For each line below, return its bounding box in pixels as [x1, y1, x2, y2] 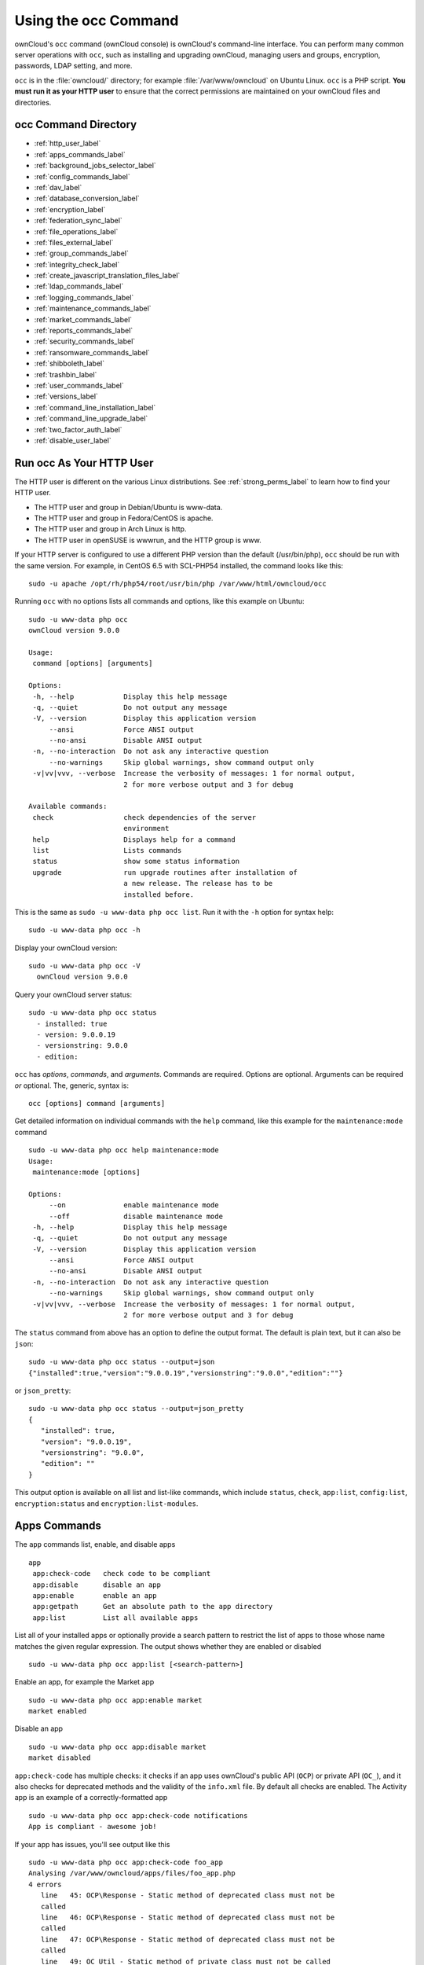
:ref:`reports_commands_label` [34, 326, 133, 336]
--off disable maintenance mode [49, 1211, 224, 1221]
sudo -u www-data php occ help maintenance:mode [28, 1146, 219, 1155]
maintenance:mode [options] [32, 1167, 141, 1177]
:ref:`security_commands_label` [34, 336, 136, 346]
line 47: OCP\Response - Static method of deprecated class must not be [40, 1934, 335, 1944]
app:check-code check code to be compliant [32, 1569, 211, 1578]
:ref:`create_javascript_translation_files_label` [34, 271, 181, 281]
